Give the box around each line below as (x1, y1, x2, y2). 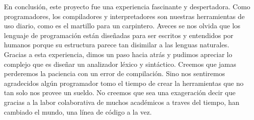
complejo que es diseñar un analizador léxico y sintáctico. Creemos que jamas (4, 59, 236, 69)
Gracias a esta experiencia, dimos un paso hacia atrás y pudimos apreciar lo (4, 49, 232, 59)
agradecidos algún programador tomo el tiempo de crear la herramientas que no (4, 78, 244, 88)
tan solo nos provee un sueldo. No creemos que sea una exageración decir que (4, 87, 236, 98)
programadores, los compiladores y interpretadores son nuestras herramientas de (4, 11, 245, 21)
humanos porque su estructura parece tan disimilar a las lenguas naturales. (4, 40, 229, 50)
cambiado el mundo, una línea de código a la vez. (4, 106, 152, 117)
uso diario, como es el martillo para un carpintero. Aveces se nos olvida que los (4, 20, 241, 31)
